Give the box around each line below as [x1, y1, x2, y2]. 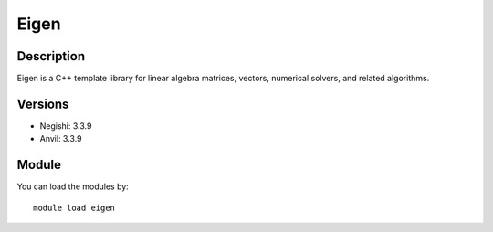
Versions [16, 96, 69, 111]
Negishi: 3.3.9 [39, 120, 92, 132]
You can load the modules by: [16, 181, 130, 192]
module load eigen [33, 202, 116, 213]
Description [16, 48, 86, 64]
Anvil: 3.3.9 [39, 133, 82, 144]
